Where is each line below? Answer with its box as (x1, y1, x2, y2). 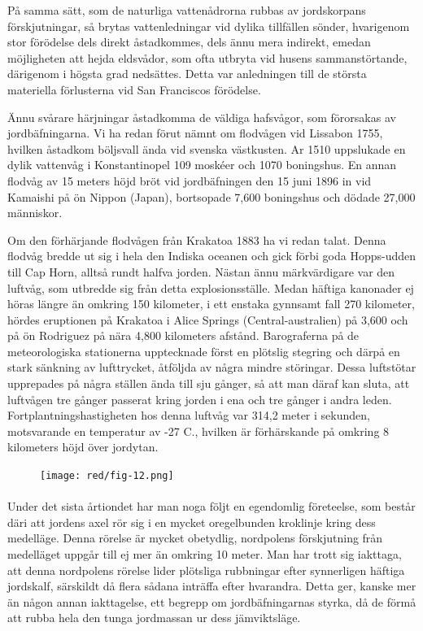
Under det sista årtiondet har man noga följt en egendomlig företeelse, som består (7, 498, 416, 515)
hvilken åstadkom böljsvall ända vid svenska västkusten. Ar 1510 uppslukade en (7, 140, 406, 157)
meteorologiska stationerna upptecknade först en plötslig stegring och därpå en (7, 342, 400, 359)
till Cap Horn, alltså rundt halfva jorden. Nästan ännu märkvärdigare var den (7, 263, 395, 280)
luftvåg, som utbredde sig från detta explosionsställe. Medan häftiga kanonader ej (7, 279, 414, 296)
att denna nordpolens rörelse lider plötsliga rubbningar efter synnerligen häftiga (7, 561, 405, 578)
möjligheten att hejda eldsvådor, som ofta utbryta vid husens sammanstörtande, (7, 49, 408, 66)
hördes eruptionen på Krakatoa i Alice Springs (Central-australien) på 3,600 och (7, 311, 408, 328)
